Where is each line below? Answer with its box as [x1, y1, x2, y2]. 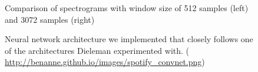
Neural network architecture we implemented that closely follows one [5, 33, 253, 45]
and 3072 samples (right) [5, 13, 95, 25]
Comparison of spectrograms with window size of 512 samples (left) [5, 2, 249, 13]
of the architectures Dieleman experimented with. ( [5, 44, 190, 56]
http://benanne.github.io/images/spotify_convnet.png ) [5, 56, 205, 68]
